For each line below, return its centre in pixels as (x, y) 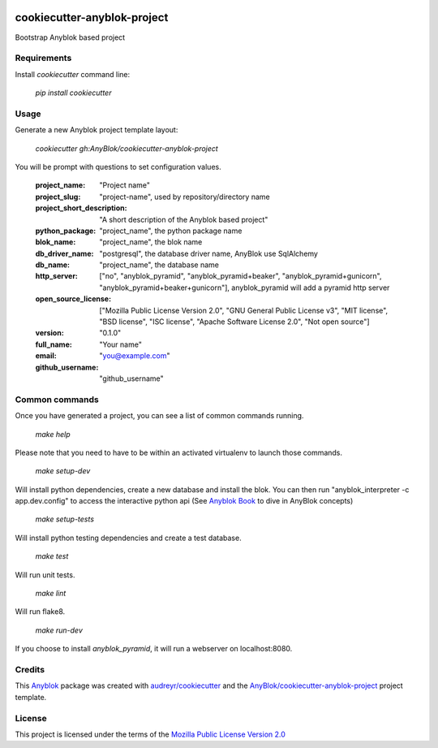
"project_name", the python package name (171, 231)
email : (46, 356)
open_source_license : (73, 299)
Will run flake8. (40, 612)
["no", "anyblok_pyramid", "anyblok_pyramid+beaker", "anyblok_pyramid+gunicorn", (240, 276)
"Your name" (120, 344)
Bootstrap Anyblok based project (70, 37)
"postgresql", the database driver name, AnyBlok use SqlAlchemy (208, 253)
